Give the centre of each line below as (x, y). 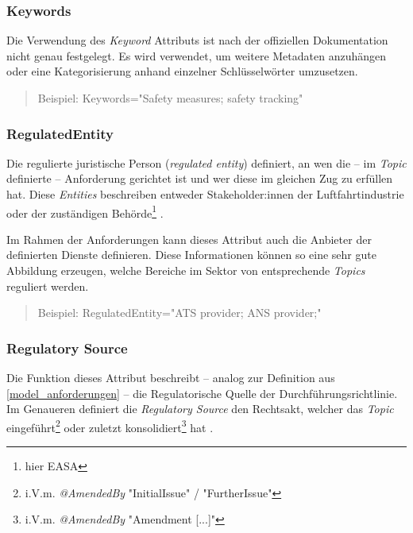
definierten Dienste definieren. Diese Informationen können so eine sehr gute (191, 255)
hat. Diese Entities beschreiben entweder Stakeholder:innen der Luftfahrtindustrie (205, 194)
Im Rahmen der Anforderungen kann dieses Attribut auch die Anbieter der (189, 239)
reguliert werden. (48, 286)
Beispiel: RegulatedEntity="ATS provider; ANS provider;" (179, 313)
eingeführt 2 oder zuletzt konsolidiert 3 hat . (110, 426)
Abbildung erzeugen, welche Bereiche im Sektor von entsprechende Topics (186, 270)
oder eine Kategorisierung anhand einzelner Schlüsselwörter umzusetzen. (182, 71)
